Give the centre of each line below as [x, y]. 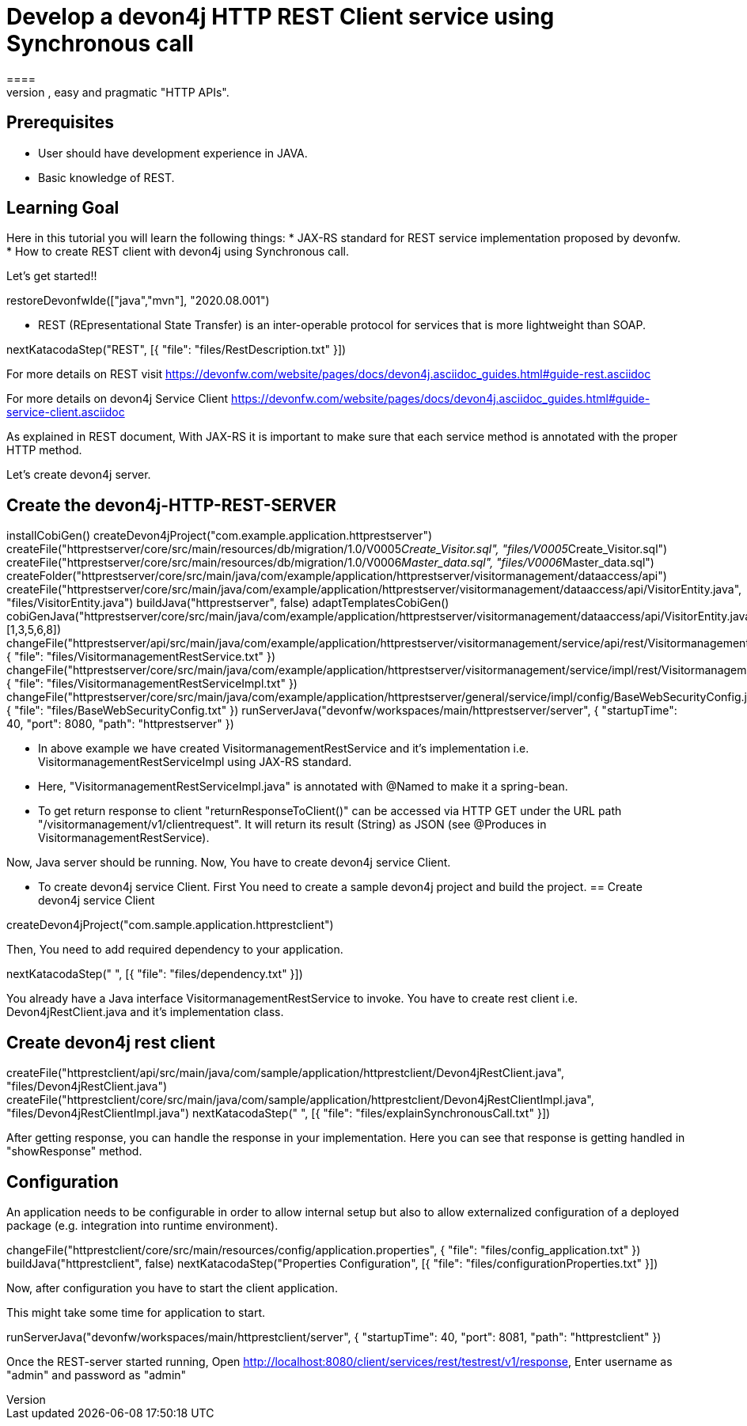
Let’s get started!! [52, 276]
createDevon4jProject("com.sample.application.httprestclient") [170, 925]
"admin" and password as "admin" [97, 1375]
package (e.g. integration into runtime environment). [142, 1225]
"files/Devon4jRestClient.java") [87, 1087]
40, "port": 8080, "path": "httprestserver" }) [120, 724]
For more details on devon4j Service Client [118, 399]
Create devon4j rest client [111, 1042]
